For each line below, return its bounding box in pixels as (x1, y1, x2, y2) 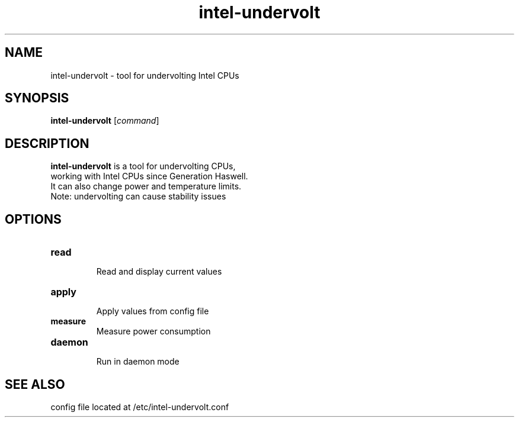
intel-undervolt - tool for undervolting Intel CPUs (50, 70, 239, 80)
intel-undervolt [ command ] (50, 115, 159, 126)
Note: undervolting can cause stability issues (50, 191, 226, 202)
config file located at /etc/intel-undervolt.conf (50, 401, 229, 412)
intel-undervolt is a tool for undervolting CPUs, (50, 161, 236, 172)
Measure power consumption (96, 326, 211, 337)
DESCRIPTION (5, 136, 89, 151)
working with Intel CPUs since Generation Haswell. (50, 171, 248, 182)
